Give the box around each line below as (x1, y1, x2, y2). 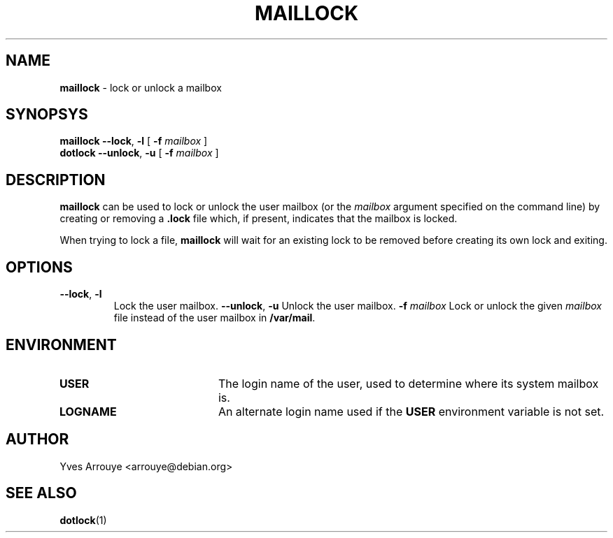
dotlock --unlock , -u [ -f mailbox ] (59, 147, 219, 159)
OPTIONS (6, 258, 73, 276)
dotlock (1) (59, 514, 107, 526)
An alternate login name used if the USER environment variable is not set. (218, 404, 605, 419)
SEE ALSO (6, 484, 77, 502)
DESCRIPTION (6, 170, 106, 189)
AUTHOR (6, 430, 69, 449)
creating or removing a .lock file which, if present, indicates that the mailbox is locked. (59, 212, 458, 225)
